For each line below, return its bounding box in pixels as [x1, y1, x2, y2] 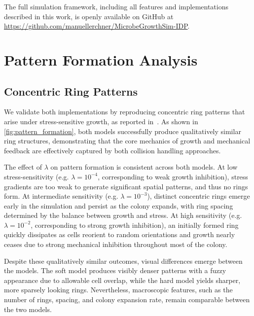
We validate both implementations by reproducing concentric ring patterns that [4, 106, 245, 117]
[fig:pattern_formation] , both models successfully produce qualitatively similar [4, 126, 241, 136]
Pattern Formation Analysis [4, 49, 198, 70]
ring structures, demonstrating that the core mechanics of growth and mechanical [4, 136, 251, 146]
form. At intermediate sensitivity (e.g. [4, 191, 118, 201]
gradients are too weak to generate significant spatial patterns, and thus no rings [4, 181, 248, 191]
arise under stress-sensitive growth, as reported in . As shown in [4, 116, 198, 126]
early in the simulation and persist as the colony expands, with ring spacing [4, 200, 233, 211]
